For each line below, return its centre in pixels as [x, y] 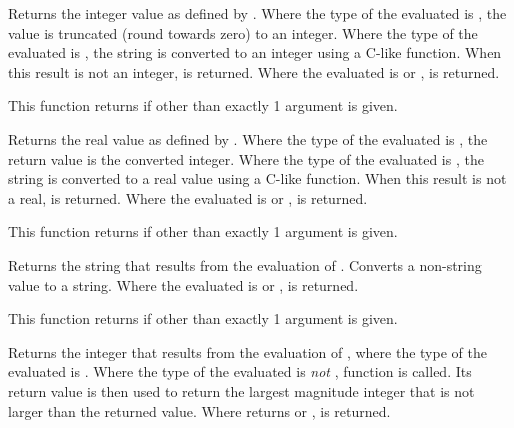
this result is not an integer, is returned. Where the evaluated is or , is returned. [254, 71]
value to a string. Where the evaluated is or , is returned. [183, 284]
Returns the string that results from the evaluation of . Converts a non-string [245, 264]
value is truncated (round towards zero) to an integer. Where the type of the [243, 32]
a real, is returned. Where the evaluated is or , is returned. [188, 197]
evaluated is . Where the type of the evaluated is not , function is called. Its [240, 371]
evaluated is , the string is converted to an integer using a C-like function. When [255, 52]
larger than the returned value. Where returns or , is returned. [199, 410]
